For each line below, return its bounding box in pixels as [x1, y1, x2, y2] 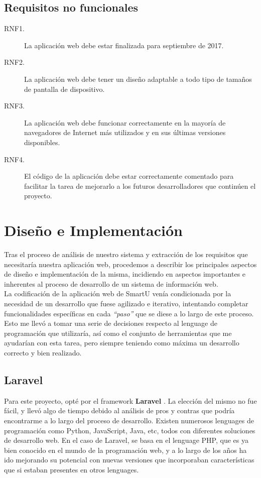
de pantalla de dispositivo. [24, 83, 105, 94]
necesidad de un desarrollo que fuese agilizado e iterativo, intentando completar [4, 298, 248, 309]
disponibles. [24, 137, 60, 147]
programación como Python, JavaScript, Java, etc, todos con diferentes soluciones [4, 425, 255, 435]
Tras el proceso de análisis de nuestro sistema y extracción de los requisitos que [4, 249, 248, 260]
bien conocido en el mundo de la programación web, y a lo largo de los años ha [4, 444, 247, 455]
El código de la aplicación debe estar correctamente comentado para [24, 171, 234, 181]
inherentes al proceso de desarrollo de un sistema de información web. [4, 278, 218, 289]
